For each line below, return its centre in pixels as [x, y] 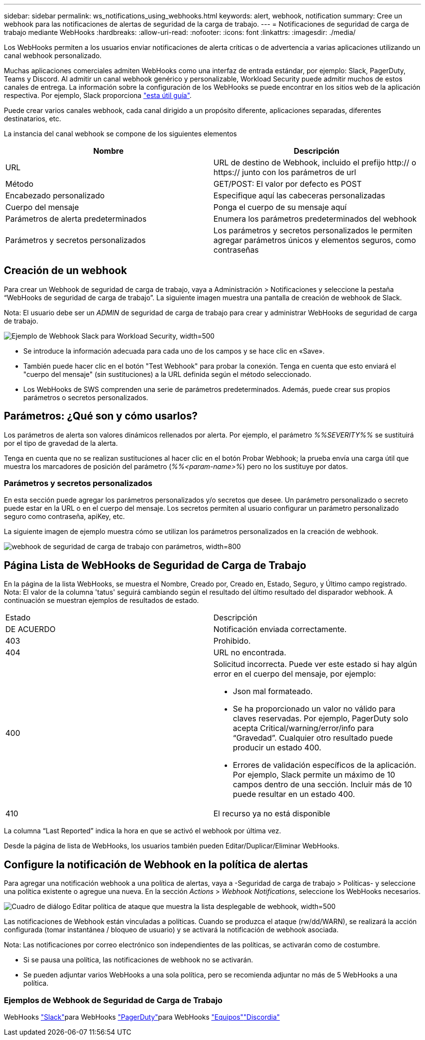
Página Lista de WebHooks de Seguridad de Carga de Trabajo [155, 565]
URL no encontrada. [250, 653]
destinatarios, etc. [33, 119]
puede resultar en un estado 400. [294, 794]
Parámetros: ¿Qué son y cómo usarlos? [101, 416]
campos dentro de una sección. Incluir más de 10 [323, 785]
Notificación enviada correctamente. [280, 629]
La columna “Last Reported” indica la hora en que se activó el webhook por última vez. [143, 831]
